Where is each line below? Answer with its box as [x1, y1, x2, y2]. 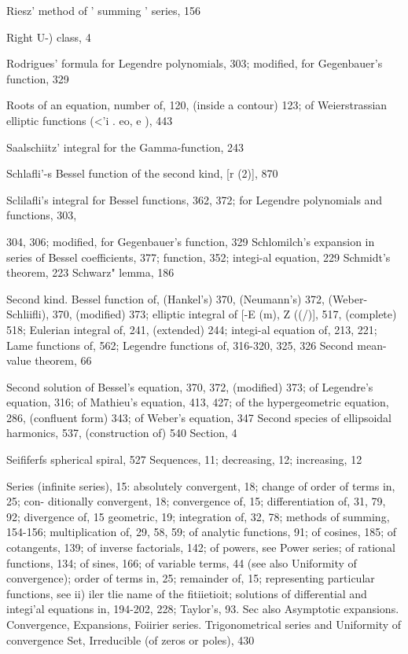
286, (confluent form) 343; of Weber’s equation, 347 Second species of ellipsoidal [6, 409, 392, 425]
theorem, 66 [35, 352, 92, 369]
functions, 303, [6, 207, 77, 223]
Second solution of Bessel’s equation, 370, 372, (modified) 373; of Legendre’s [6, 378, 373, 395]
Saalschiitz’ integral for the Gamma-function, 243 [6, 138, 244, 155]
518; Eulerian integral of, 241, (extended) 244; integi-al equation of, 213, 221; [6, 321, 377, 337]
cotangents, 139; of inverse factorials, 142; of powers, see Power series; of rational [6, 539, 395, 556]
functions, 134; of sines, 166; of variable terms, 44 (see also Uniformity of [6, 554, 357, 571]
